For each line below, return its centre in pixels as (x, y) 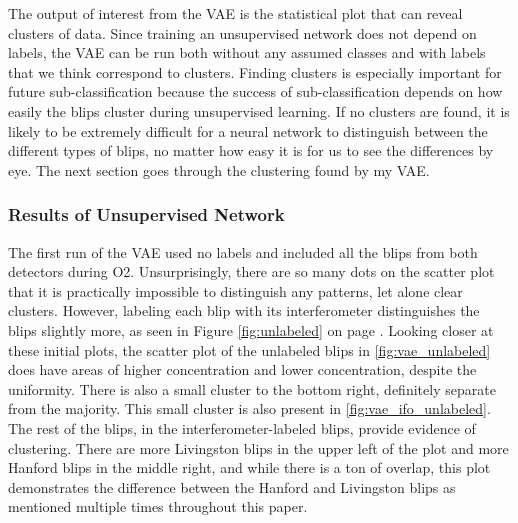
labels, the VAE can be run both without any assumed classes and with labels (247, 52)
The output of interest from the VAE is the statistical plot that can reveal (235, 13)
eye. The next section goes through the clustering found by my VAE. (219, 169)
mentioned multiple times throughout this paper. (158, 506)
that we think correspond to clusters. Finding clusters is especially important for (255, 71)
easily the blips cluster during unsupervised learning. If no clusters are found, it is (259, 110)
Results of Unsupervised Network (146, 214)
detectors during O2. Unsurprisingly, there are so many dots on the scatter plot (251, 271)
